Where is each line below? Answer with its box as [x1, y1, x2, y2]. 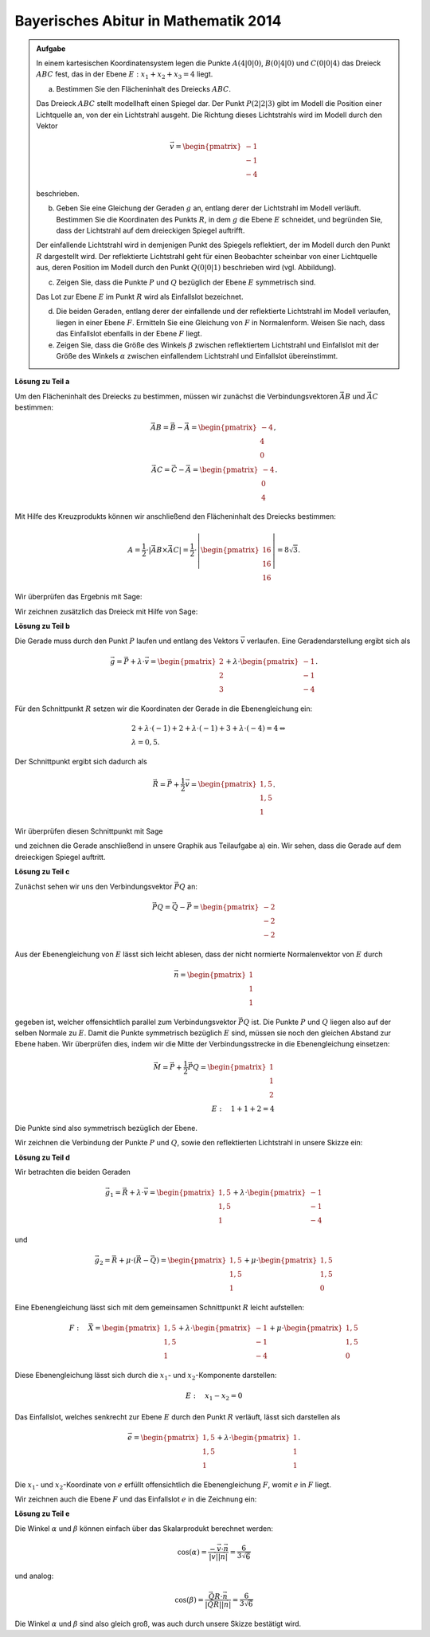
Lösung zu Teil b [14, 622, 71, 631]
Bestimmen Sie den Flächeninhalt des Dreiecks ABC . [56, 84, 231, 93]
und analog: [14, 1571, 54, 1581]
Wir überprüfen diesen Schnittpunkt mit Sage [14, 826, 163, 836]
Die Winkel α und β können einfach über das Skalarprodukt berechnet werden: [14, 1523, 274, 1533]
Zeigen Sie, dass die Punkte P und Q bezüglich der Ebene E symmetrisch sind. [56, 277, 316, 287]
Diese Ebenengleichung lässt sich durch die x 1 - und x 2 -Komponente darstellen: [14, 1370, 277, 1382]
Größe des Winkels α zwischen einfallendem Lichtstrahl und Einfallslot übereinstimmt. [56, 351, 338, 360]
